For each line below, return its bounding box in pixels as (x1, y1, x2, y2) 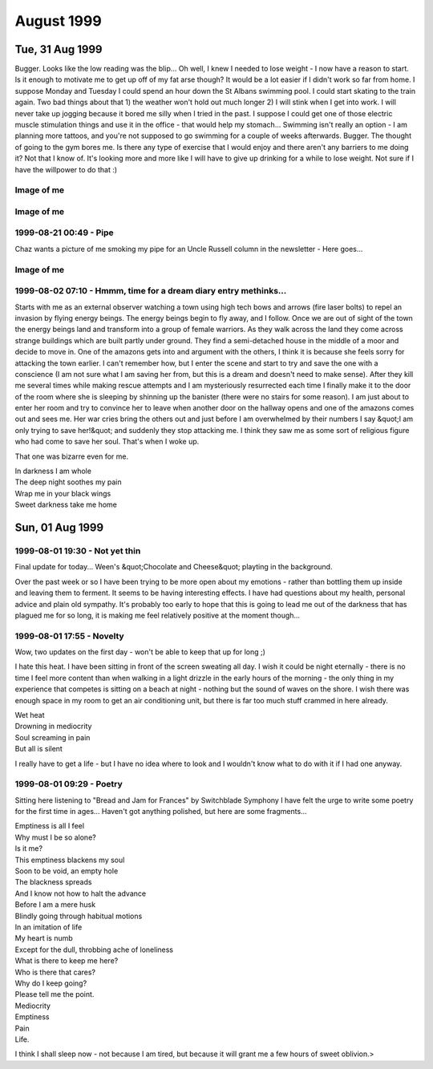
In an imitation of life (14, 922, 83, 932)
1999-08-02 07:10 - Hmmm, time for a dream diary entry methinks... (14, 285, 287, 297)
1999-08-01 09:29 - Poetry (14, 779, 123, 790)
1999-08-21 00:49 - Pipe (14, 227, 114, 238)
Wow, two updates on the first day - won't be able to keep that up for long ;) (14, 647, 266, 657)
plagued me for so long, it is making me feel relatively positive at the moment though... (14, 610, 301, 620)
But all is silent (14, 744, 63, 754)
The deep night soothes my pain (14, 477, 122, 487)
